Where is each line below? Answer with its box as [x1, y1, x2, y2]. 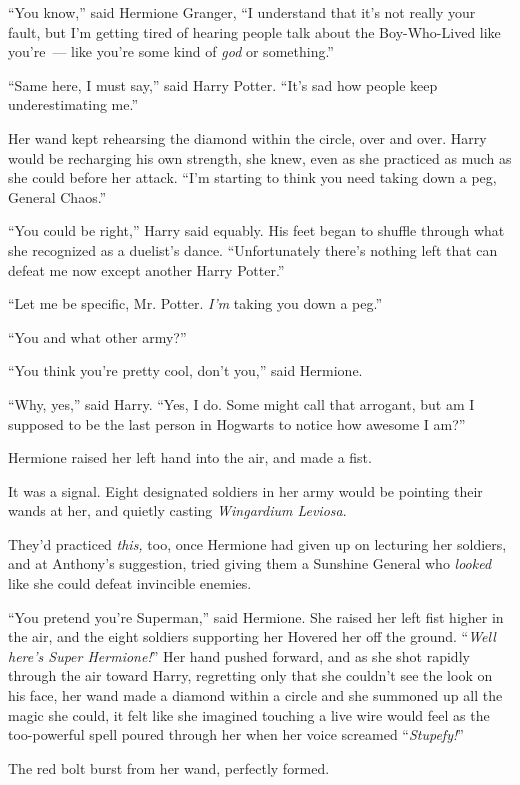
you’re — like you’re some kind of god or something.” [8, 41, 334, 62]
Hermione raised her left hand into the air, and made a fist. [8, 447, 372, 468]
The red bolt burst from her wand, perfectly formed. [8, 757, 330, 778]
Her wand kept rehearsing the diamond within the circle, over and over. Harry [8, 127, 487, 148]
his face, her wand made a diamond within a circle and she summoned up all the [8, 685, 503, 706]
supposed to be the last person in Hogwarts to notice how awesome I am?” [8, 413, 466, 434]
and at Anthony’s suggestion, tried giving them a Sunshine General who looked [8, 553, 492, 574]
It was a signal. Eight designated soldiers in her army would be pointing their [8, 480, 483, 501]
